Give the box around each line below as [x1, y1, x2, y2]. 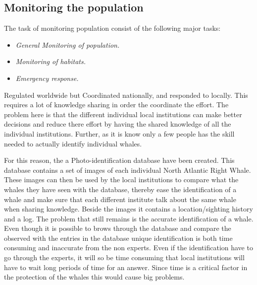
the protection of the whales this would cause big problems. [4, 272, 185, 282]
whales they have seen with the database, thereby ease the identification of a [4, 184, 237, 194]
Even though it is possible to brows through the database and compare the [4, 223, 231, 233]
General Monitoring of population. [15, 39, 120, 50]
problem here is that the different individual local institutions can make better [4, 109, 242, 119]
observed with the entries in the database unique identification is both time [4, 232, 233, 243]
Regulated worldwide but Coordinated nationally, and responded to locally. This [4, 89, 248, 100]
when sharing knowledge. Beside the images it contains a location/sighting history [4, 204, 253, 214]
